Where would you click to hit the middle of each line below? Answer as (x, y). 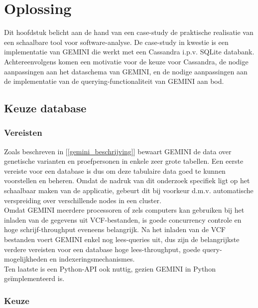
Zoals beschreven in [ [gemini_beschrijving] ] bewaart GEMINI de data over (118, 151)
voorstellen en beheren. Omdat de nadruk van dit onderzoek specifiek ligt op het (127, 180)
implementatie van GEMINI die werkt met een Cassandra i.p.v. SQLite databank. (129, 52)
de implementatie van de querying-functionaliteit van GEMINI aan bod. (114, 81)
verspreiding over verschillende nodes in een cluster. (83, 200)
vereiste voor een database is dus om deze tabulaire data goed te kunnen (115, 170)
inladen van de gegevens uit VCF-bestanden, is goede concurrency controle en (123, 219)
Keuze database (45, 108)
